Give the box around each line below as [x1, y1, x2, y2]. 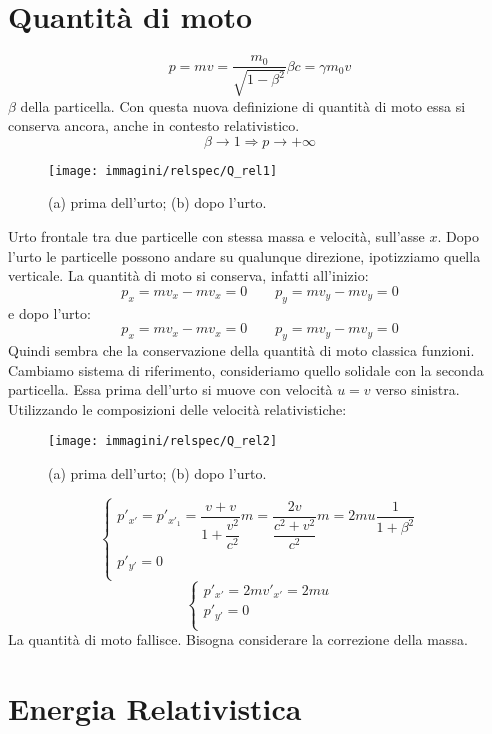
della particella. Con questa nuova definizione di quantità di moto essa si [20, 95, 466, 116]
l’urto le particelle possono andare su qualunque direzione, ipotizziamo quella [8, 245, 481, 266]
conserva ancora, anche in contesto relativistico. [8, 115, 300, 136]
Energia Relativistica [8, 687, 302, 728]
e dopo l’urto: [8, 302, 91, 323]
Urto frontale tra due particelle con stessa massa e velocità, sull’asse [8, 226, 425, 247]
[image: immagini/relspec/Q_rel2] [48, 434, 278, 449]
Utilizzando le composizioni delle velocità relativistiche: [8, 398, 347, 419]
